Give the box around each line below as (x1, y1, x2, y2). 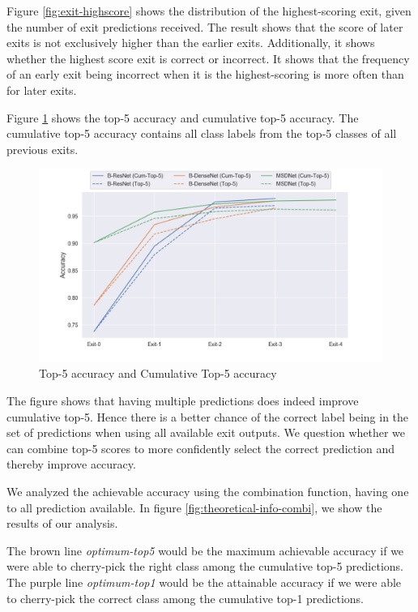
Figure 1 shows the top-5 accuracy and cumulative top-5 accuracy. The (6, 109, 359, 126)
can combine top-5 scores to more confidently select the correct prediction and (6, 439, 395, 456)
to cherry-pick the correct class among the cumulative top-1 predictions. (6, 589, 364, 606)
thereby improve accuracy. (6, 456, 136, 473)
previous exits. (6, 140, 79, 157)
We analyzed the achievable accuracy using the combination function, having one (6, 483, 409, 499)
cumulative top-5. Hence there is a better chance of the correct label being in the (6, 408, 409, 425)
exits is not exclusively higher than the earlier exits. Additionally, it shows (6, 34, 375, 51)
